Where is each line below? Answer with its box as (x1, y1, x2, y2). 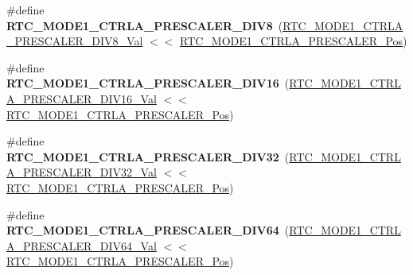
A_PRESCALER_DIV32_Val (6, 164, 157, 180)
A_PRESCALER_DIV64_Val (6, 237, 157, 254)
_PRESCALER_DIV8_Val (6, 33, 143, 49)
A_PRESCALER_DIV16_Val (6, 90, 157, 107)
